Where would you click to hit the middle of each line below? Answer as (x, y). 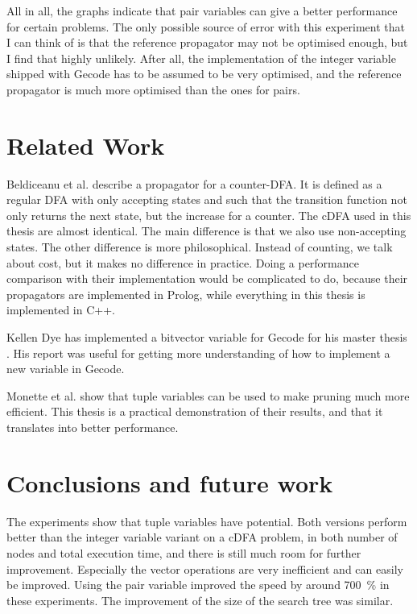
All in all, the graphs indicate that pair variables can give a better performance (202, 10)
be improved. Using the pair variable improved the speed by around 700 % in (198, 585)
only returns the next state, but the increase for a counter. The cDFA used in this (209, 215)
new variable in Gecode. (66, 369)
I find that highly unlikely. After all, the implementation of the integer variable (201, 58)
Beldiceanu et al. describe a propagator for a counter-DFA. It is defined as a (194, 183)
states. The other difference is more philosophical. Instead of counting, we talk (200, 247)
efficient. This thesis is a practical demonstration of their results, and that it (195, 411)
